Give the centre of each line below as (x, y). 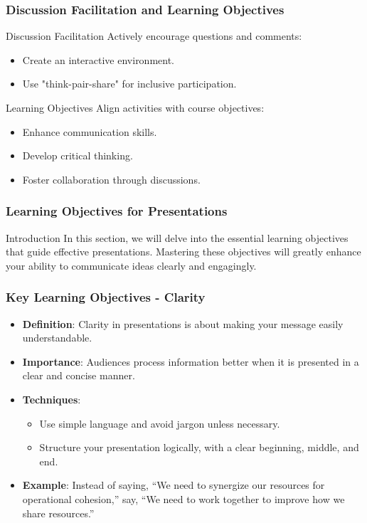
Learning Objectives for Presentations (117, 211)
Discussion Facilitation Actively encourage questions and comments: (154, 36)
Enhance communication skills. (90, 131)
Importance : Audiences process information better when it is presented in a (191, 361)
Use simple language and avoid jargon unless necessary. (160, 423)
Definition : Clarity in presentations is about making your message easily (183, 323)
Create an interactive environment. (99, 59)
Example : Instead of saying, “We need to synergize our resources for (174, 485)
